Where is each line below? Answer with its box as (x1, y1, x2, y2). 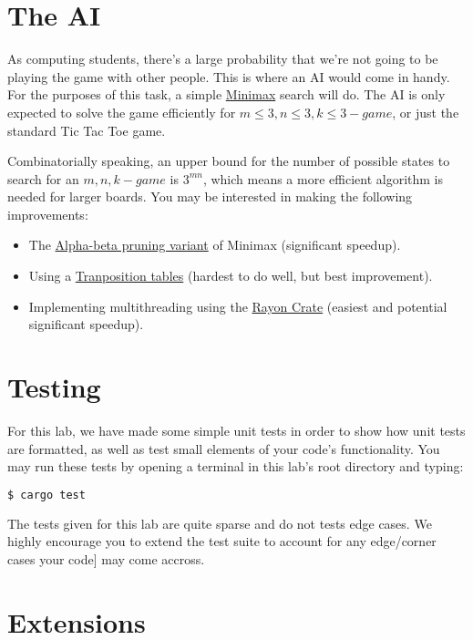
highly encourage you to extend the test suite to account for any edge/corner (7, 532, 437, 551)
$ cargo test (7, 488, 86, 501)
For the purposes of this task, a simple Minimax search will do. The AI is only (7, 85, 446, 104)
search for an (7, 169, 79, 188)
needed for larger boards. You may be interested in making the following (7, 187, 413, 206)
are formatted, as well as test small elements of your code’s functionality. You (7, 439, 440, 458)
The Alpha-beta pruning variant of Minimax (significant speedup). (28, 235, 401, 254)
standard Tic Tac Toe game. (7, 120, 166, 139)
